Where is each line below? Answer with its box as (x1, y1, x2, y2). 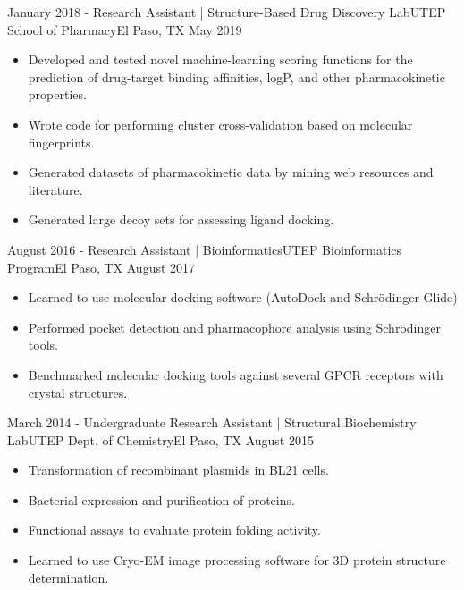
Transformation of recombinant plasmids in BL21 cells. (28, 460, 329, 479)
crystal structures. (28, 383, 128, 401)
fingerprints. (28, 132, 95, 151)
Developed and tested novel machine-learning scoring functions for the (28, 50, 413, 69)
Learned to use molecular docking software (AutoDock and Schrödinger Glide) (28, 288, 458, 307)
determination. (28, 568, 109, 586)
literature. (28, 180, 83, 198)
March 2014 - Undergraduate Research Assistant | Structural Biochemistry (7, 413, 417, 432)
